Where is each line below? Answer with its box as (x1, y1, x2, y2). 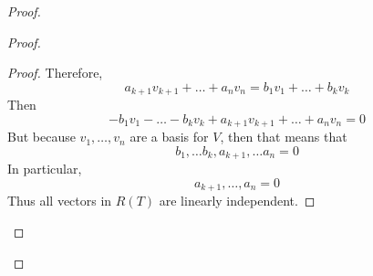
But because (7, 127, 76, 146)
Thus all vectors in (7, 191, 112, 210)
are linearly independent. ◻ (159, 191, 316, 210)
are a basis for (130, 127, 209, 146)
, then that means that (220, 127, 347, 146)
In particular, (7, 159, 82, 178)
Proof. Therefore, (7, 63, 103, 82)
